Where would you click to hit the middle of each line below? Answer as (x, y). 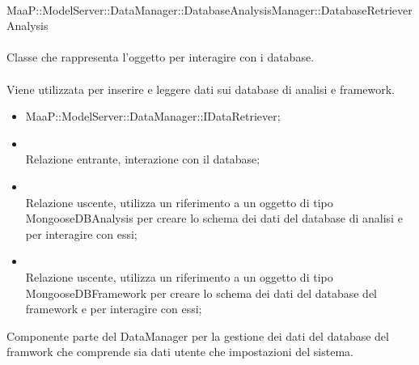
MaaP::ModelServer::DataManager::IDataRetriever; (153, 116)
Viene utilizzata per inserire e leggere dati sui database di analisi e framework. (201, 89)
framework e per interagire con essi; (114, 309)
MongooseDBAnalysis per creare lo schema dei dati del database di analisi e (214, 218)
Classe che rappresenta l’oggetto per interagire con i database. (161, 57)
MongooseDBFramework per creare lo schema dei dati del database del (201, 293)
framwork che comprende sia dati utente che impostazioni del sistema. (180, 352)
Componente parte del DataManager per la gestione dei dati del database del (198, 335)
